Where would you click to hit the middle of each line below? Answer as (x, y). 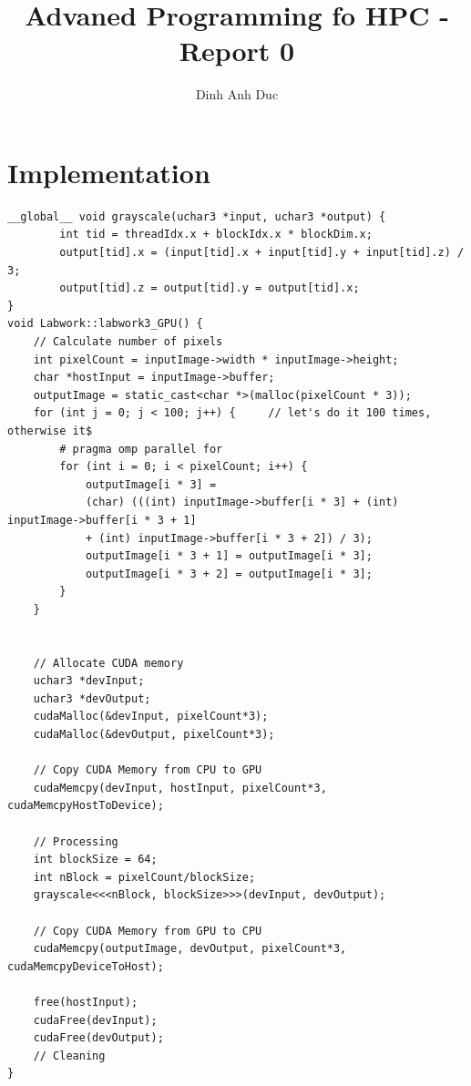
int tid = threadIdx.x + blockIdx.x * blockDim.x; (216, 235)
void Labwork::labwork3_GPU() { (105, 324)
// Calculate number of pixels (128, 342)
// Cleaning (69, 1055)
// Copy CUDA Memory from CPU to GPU (148, 770)
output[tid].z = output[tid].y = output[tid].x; (210, 288)
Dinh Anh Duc (237, 94)
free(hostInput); (86, 1002)
